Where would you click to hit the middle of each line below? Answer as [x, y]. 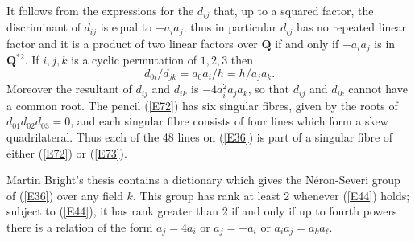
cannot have [378, 89]
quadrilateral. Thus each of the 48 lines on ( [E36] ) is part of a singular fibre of [200, 137]
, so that [269, 89]
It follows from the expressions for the [100, 10]
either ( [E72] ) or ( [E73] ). [67, 152]
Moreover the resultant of [69, 89]
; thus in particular [230, 27]
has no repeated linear [351, 27]
